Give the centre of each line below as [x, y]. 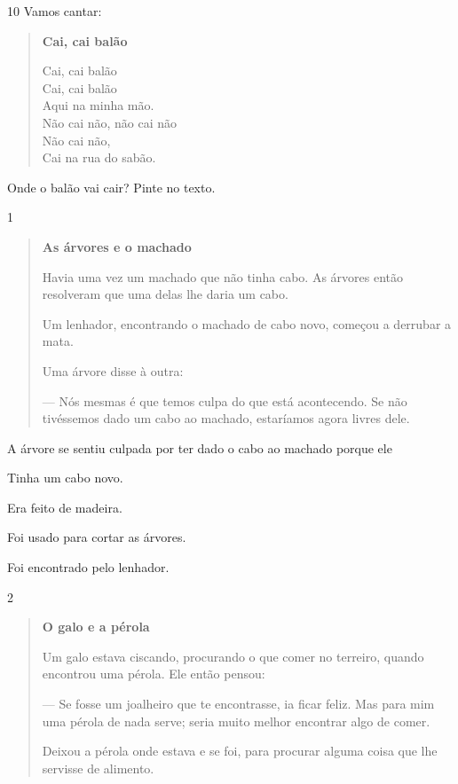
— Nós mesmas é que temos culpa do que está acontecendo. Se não [225, 400]
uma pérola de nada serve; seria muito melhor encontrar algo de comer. [236, 721]
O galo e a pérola [96, 627]
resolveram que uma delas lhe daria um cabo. [165, 294]
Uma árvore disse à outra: [113, 370]
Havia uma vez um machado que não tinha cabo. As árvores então [222, 276]
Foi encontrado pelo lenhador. [88, 567]
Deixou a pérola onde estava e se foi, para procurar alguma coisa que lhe [240, 751]
